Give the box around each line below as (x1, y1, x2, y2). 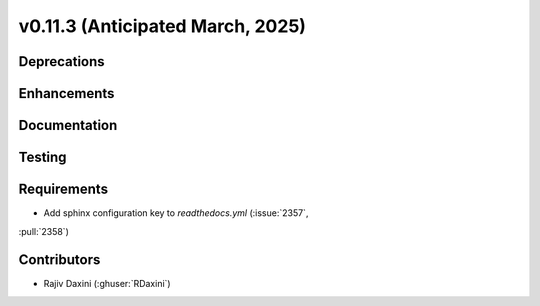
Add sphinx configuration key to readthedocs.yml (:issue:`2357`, (43, 207, 309, 219)
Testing (18, 149, 67, 166)
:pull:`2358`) (18, 225, 69, 237)
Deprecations (18, 53, 105, 70)
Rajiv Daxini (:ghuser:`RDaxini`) (43, 278, 171, 290)
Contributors (18, 251, 101, 269)
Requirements (18, 181, 109, 198)
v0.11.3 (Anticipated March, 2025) (18, 15, 307, 37)
